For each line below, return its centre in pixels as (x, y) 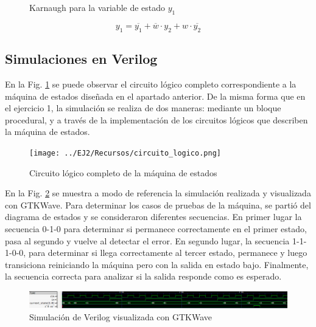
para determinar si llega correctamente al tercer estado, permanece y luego (168, 253)
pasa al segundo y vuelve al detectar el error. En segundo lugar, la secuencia (147, 240)
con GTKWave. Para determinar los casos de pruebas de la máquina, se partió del (158, 205)
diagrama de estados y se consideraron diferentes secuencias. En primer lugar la (153, 217)
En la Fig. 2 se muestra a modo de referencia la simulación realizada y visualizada (158, 193)
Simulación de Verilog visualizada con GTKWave (121, 316)
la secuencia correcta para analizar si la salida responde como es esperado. (143, 276)
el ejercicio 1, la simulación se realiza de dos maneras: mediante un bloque (143, 108)
